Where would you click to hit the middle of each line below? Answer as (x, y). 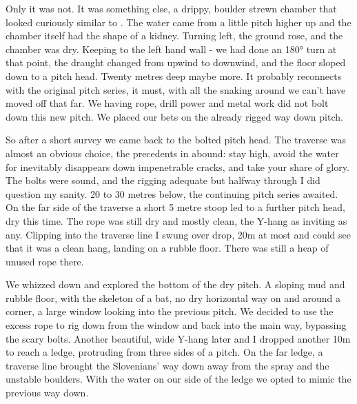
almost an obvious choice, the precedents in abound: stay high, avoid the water (172, 153)
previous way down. (47, 393)
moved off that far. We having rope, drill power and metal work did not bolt (167, 103)
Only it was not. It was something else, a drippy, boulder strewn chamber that (171, 8)
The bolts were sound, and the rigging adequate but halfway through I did (163, 180)
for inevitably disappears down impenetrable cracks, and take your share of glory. (177, 166)
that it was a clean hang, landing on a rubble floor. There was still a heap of (167, 248)
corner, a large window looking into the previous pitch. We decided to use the (170, 311)
